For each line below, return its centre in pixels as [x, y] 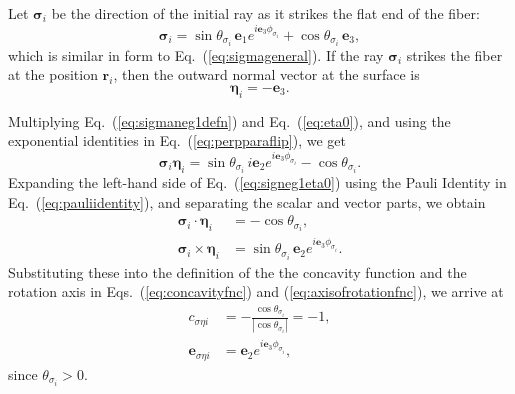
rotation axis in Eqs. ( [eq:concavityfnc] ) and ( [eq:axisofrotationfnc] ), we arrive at [256, 291]
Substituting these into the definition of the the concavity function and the [237, 271]
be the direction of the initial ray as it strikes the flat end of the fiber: [265, 13]
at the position [53, 74]
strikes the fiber [454, 54]
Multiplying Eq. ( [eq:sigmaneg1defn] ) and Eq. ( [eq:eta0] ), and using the [229, 120]
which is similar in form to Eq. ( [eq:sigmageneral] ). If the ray [196, 54]
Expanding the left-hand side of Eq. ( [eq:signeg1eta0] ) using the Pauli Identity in [257, 182]
